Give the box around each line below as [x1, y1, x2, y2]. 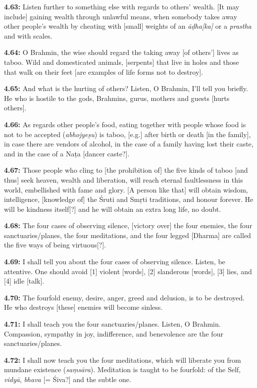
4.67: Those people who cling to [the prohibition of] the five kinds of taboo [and [4, 165, 248, 175]
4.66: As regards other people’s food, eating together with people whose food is [4, 119, 246, 129]
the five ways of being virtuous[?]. [4, 240, 106, 250]
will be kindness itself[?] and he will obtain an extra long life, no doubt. [4, 203, 221, 214]
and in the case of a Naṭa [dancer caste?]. [4, 148, 130, 158]
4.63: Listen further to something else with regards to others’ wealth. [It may [4, 1, 240, 11]
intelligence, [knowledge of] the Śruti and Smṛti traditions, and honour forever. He [4, 194, 254, 204]
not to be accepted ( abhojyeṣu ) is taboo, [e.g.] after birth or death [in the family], [4, 129, 251, 139]
